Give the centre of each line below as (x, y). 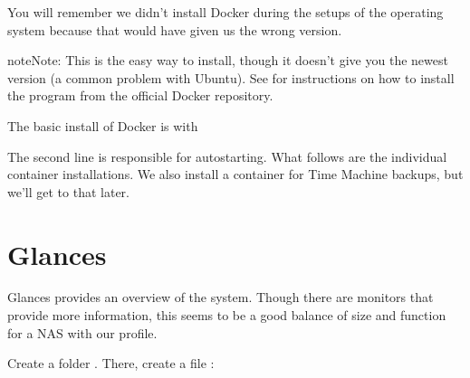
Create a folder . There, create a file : (111, 363)
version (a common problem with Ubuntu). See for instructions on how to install (231, 77)
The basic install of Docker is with (103, 125)
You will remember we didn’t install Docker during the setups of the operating (225, 12)
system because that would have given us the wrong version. (175, 29)
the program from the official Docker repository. (140, 95)
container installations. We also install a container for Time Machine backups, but (235, 174)
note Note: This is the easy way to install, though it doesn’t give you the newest (228, 60)
